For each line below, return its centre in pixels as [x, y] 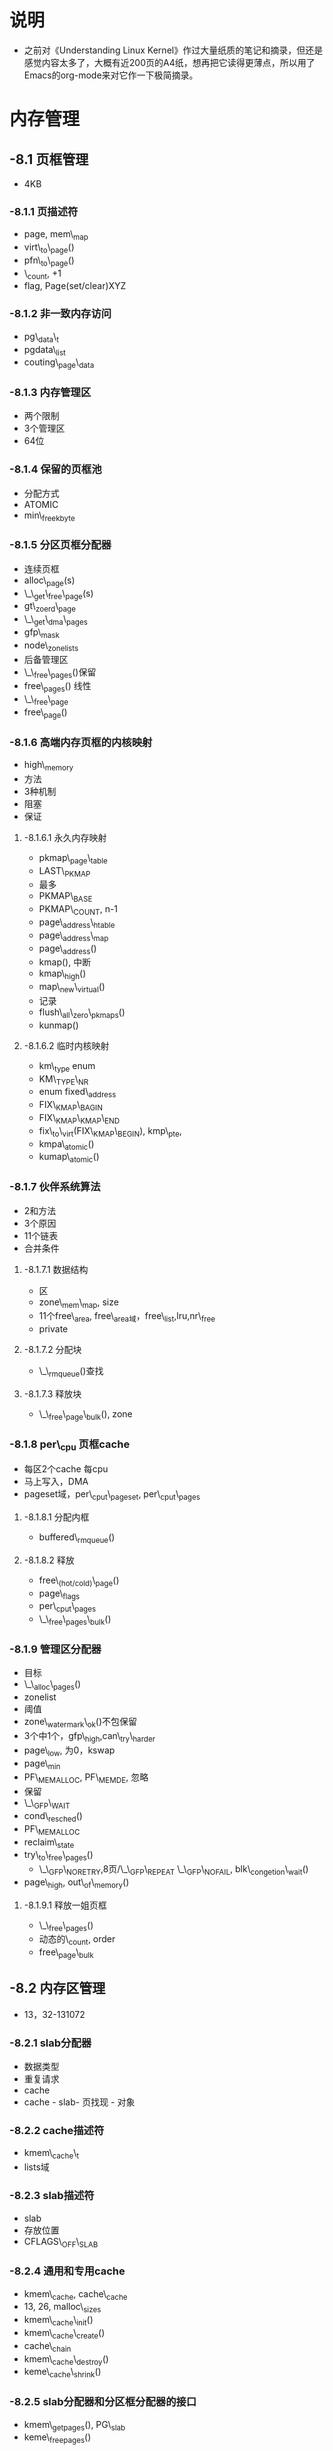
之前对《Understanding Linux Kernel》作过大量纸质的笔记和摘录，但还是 [173, 50]
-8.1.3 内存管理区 [50, 393]
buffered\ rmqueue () [77, 1538]
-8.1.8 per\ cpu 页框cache [70, 1445]
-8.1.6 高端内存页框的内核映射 [81, 742]
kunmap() [58, 1025]
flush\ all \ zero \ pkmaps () [82, 1013]
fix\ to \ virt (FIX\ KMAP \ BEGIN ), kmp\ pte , [110, 1131]
